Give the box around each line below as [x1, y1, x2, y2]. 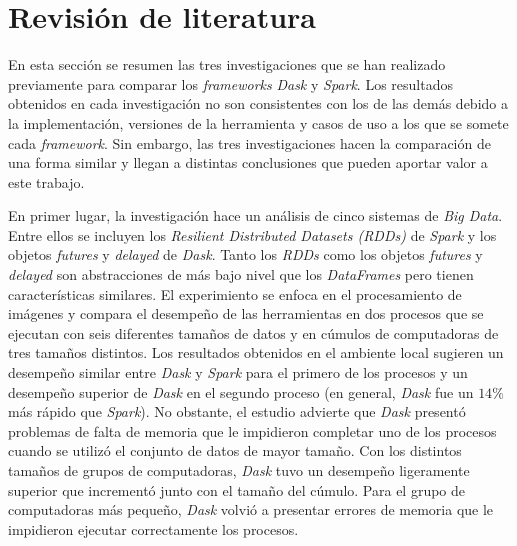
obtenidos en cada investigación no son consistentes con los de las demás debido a [8, 93, 508, 114]
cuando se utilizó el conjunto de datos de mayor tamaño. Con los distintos [8, 440, 462, 461]
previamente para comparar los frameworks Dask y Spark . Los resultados [8, 73, 453, 94]
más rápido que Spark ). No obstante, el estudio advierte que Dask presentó [8, 401, 466, 422]
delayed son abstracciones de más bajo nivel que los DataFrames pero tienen [8, 264, 474, 285]
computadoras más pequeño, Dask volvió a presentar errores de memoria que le [8, 499, 494, 520]
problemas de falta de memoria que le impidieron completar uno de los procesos [8, 420, 497, 441]
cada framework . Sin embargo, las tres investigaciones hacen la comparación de [8, 132, 491, 153]
